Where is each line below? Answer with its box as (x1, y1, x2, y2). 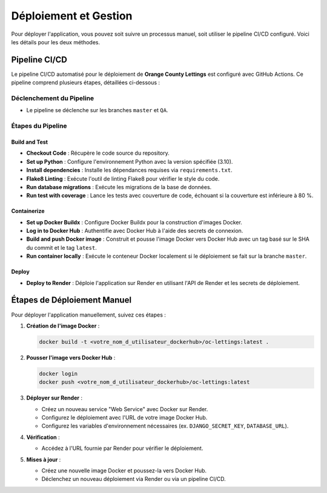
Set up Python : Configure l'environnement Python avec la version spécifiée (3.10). (26, 158, 233, 165)
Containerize (11, 207, 45, 215)
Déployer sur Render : (26, 394, 83, 401)
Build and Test (11, 138, 48, 146)
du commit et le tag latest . (26, 244, 97, 251)
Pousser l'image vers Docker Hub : (26, 354, 116, 361)
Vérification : (26, 434, 60, 441)
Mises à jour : (26, 455, 61, 463)
